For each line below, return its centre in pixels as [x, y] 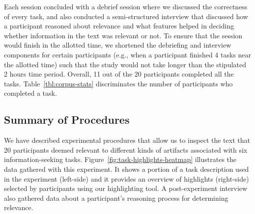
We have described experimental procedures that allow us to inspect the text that [127, 140]
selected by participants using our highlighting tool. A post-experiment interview [126, 188]
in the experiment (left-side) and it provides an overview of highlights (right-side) [127, 178]
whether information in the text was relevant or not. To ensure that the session [123, 35]
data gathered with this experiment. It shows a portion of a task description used [127, 169]
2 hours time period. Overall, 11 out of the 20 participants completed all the [119, 74]
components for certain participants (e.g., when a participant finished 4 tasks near [128, 54]
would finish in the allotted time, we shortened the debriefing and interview [118, 45]
